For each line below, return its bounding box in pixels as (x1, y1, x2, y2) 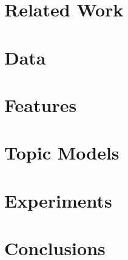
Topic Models (4, 140, 120, 165)
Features (4, 92, 77, 117)
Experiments (4, 188, 112, 213)
